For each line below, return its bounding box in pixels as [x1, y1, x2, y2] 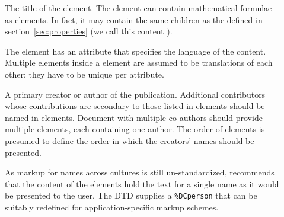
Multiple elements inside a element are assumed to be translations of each [5, 56, 273, 69]
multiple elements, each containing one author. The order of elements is [5, 123, 265, 135]
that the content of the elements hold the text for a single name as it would [5, 177, 279, 190]
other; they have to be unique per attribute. [5, 68, 164, 80]
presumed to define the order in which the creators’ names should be [5, 134, 254, 146]
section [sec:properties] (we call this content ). [5, 25, 173, 37]
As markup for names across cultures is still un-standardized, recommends [5, 166, 275, 178]
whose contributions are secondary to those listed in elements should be [5, 100, 265, 112]
